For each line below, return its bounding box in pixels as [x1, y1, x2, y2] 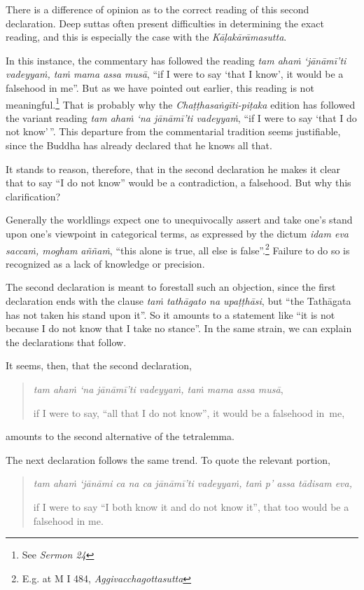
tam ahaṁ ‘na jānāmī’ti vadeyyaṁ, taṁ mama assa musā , [33, 381, 283, 396]
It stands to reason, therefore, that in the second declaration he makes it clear [6, 161, 341, 176]
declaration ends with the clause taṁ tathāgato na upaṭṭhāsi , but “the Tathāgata [6, 294, 351, 308]
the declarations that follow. [6, 334, 127, 349]
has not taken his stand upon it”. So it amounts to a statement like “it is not [6, 307, 335, 322]
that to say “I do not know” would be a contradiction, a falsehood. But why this [6, 175, 351, 190]
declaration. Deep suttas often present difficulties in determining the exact [6, 15, 324, 30]
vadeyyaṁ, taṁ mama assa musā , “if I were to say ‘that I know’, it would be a [6, 67, 344, 81]
